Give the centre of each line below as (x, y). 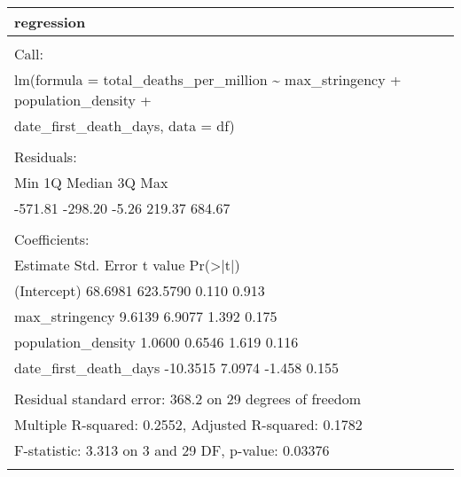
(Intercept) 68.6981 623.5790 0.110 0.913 (140, 290)
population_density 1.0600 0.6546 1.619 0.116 (156, 342)
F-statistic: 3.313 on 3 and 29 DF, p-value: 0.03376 (172, 450)
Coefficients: (52, 239)
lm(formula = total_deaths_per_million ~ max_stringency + (208, 79)
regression (50, 22)
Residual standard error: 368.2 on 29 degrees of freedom (188, 399)
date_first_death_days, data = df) (125, 125)
